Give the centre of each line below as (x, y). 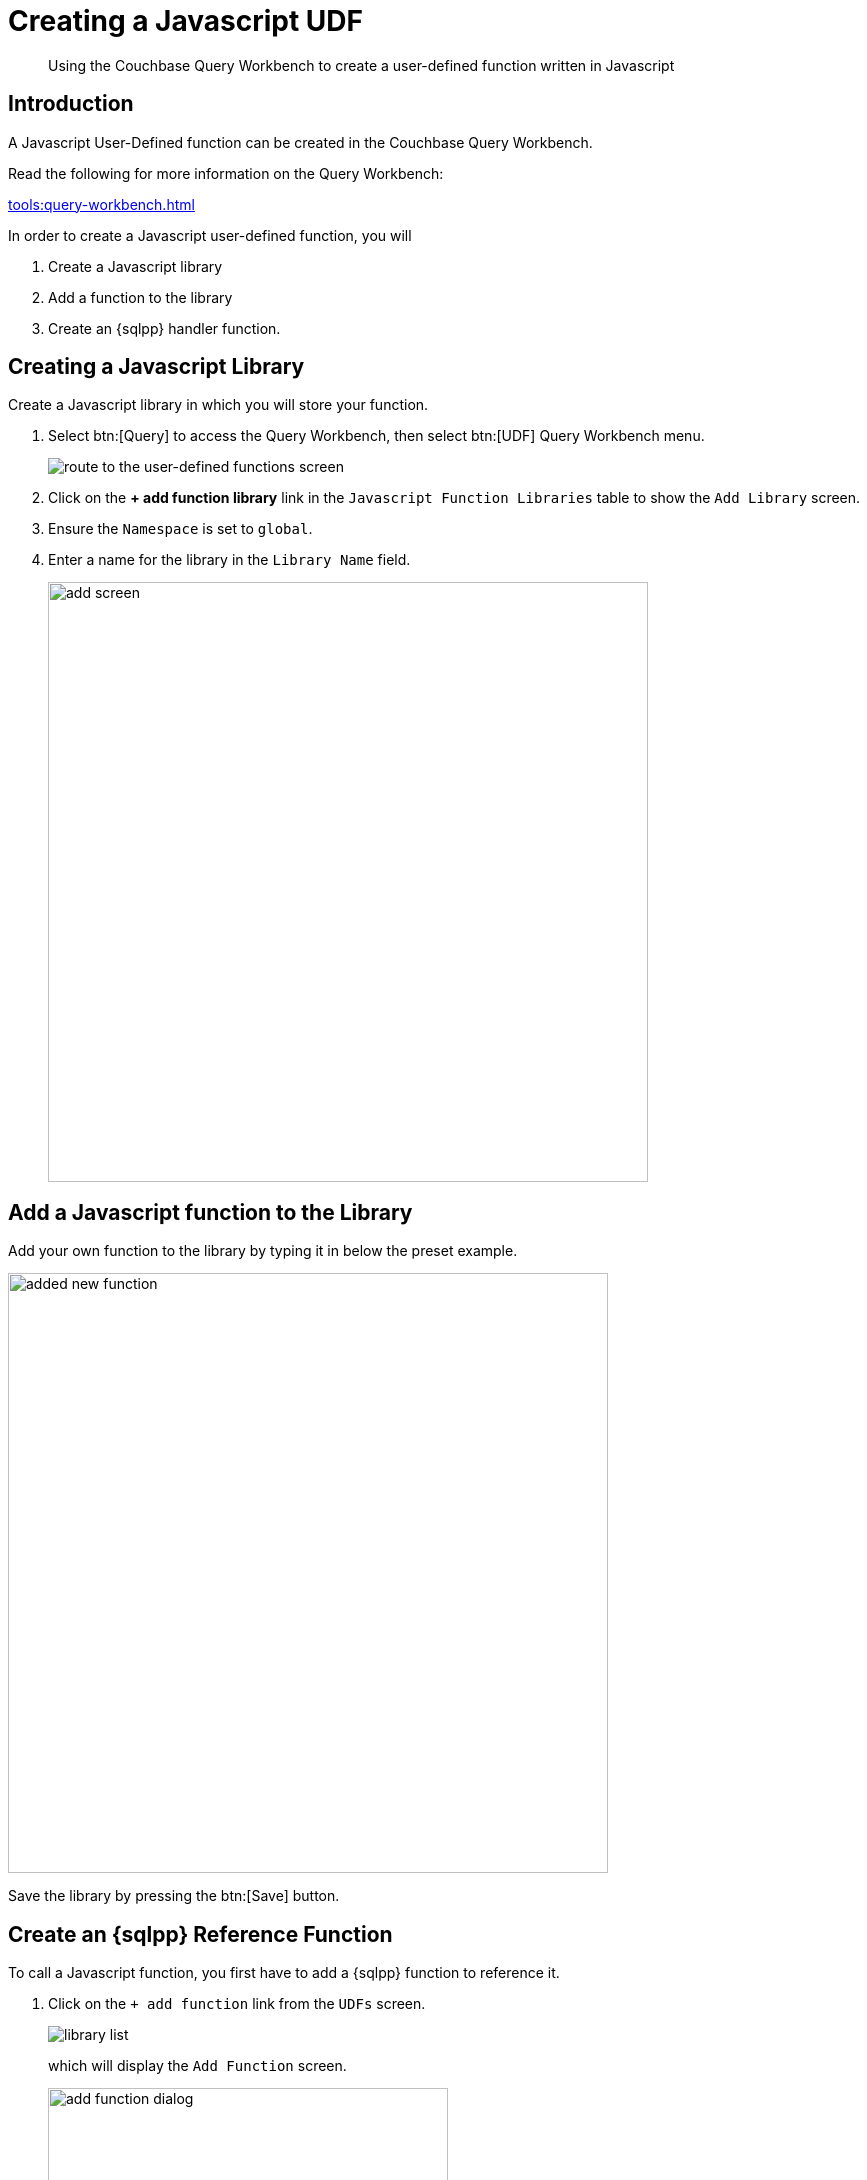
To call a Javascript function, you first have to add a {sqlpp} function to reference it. (284, 1973)
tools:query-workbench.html (101, 204)
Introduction (71, 104)
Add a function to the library (140, 297)
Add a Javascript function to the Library (210, 1212)
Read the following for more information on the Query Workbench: (226, 173)
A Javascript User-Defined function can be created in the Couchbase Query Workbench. (300, 142)
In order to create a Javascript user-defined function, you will (210, 235)
